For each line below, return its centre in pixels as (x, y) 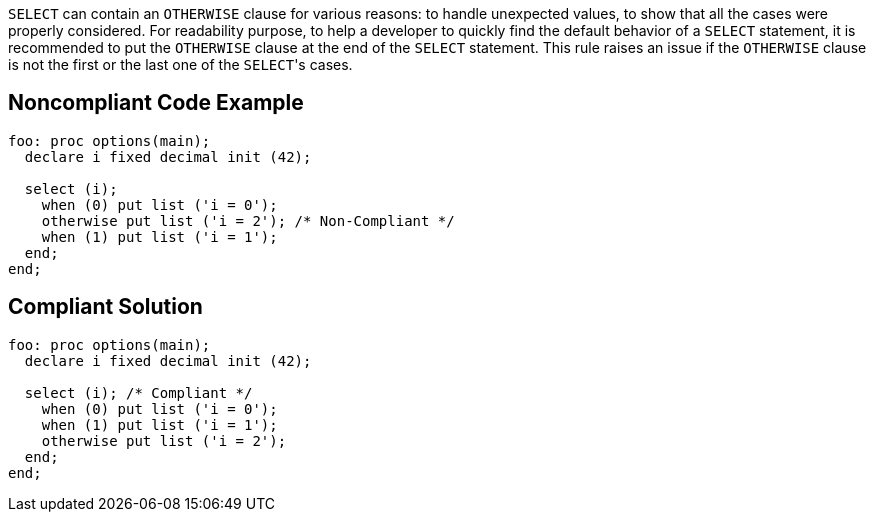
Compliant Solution (105, 307)
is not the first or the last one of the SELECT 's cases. (180, 64)
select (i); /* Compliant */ (138, 392)
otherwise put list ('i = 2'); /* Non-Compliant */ (248, 220)
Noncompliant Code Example (156, 103)
